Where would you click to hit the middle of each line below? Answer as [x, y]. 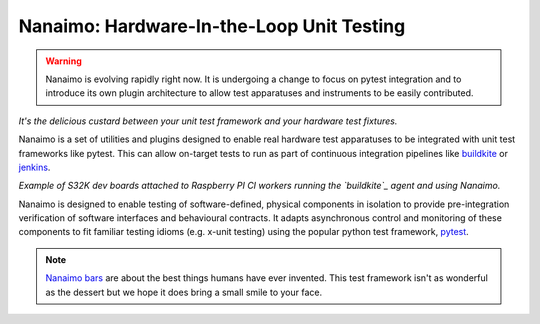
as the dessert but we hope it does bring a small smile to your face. [184, 292]
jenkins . [34, 167]
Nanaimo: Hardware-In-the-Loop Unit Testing [212, 26]
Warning [63, 61]
